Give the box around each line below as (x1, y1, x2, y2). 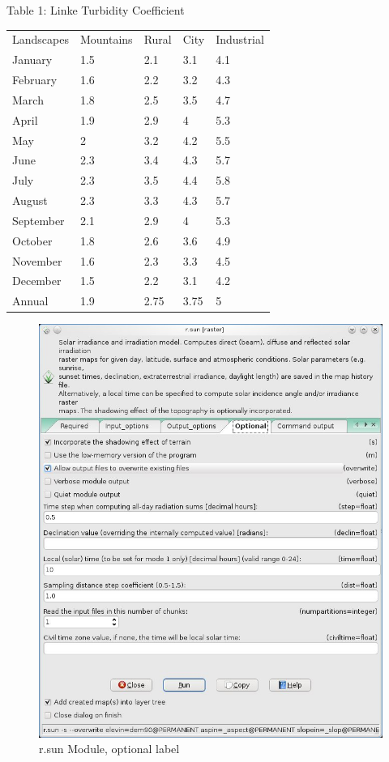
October (12, 232, 53, 249)
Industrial (216, 31, 264, 48)
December (12, 272, 62, 289)
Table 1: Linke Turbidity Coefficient (6, 2, 185, 18)
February (12, 71, 58, 88)
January (12, 51, 53, 68)
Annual (12, 292, 49, 309)
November (12, 252, 62, 269)
